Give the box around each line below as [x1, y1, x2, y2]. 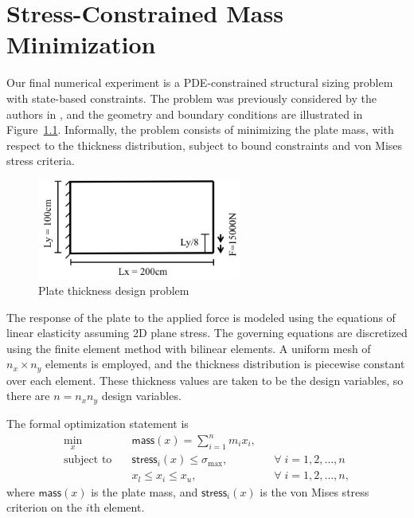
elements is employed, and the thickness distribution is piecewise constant [45, 355, 405, 372]
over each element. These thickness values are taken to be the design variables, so [6, 371, 404, 388]
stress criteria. [6, 152, 75, 169]
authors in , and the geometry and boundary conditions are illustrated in [6, 105, 363, 122]
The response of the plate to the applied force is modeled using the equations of [6, 308, 396, 325]
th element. [89, 499, 145, 516]
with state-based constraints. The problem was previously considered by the [6, 89, 377, 106]
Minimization [6, 28, 156, 61]
